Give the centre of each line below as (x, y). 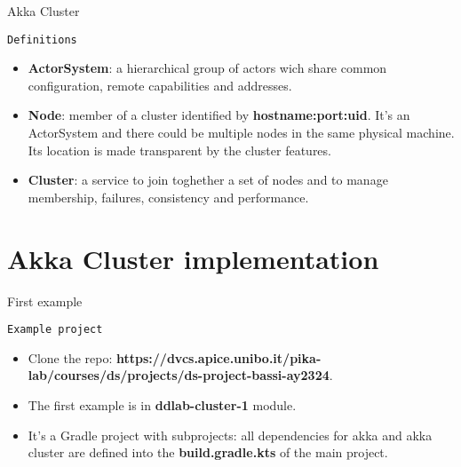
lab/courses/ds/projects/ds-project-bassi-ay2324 (179, 375)
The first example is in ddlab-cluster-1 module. (162, 404)
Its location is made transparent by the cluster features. (179, 150)
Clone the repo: (70, 357)
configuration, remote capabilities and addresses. (160, 85)
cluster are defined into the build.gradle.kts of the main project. (208, 452)
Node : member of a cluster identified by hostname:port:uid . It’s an (219, 115)
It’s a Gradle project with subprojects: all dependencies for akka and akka (230, 435)
